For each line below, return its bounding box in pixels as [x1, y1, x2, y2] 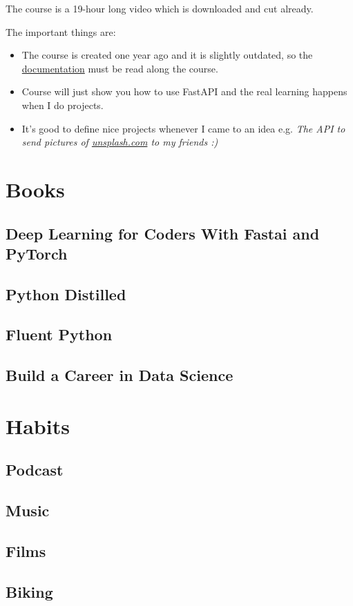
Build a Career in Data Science [6, 364, 233, 386]
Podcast [6, 459, 64, 480]
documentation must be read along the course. [21, 61, 218, 75]
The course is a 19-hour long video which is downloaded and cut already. [6, 1, 314, 15]
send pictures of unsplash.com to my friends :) [21, 135, 218, 149]
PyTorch [6, 242, 68, 264]
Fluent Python [6, 324, 113, 345]
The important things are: [6, 24, 116, 39]
